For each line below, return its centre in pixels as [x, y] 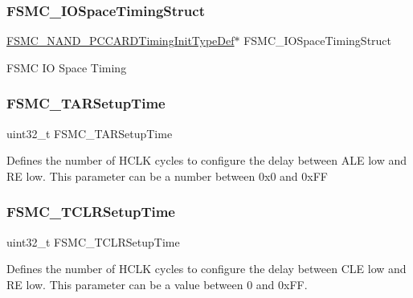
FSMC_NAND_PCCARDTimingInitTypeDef [121, 41]
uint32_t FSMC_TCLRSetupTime [93, 241]
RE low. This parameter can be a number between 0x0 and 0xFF [167, 176]
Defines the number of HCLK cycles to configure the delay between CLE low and [206, 269]
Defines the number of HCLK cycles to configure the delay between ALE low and [206, 160]
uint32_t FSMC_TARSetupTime [90, 133]
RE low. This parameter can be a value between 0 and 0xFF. [157, 284]
